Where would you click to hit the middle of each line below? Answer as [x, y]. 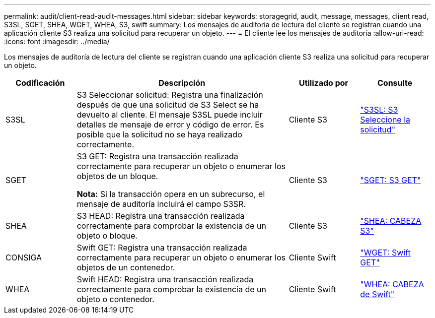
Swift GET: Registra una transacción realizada [162, 248]
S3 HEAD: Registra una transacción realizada [161, 216]
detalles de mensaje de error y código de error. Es [170, 125]
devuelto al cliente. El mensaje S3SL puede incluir [170, 115]
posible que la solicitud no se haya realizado [159, 134]
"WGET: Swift [385, 253]
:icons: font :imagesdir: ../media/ [57, 41]
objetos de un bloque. [117, 176]
